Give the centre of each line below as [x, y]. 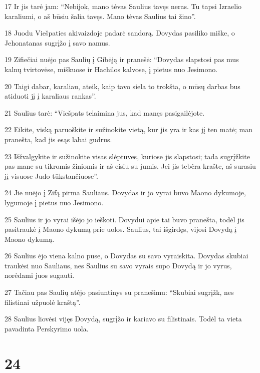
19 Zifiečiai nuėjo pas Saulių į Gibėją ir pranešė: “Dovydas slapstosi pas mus [122, 59]
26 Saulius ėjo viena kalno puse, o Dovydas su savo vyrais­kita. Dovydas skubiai [126, 256]
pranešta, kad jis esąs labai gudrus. [58, 139]
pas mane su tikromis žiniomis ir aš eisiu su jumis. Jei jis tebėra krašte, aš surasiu [130, 166]
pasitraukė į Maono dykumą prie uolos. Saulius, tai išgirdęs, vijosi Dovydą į [121, 229]
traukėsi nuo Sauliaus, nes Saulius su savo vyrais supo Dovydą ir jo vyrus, [118, 265]
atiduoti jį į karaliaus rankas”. [50, 96]
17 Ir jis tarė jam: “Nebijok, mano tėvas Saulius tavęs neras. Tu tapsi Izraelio [123, 6]
